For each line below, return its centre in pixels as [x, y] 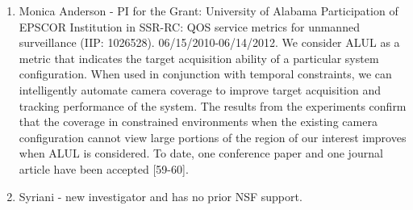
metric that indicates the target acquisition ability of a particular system [199, 58]
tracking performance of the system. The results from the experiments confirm [213, 105]
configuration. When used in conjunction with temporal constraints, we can [205, 74]
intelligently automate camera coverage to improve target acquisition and [200, 89]
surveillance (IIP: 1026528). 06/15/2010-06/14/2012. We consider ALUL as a [209, 42]
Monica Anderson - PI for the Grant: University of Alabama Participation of [209, 10]
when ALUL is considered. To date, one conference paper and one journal [201, 153]
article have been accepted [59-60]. [104, 168]
